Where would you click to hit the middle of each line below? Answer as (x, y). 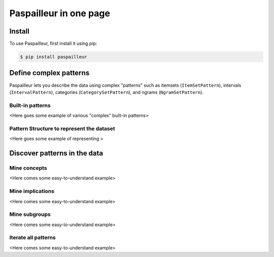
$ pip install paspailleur (54, 57)
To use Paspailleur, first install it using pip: (53, 44)
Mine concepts (28, 168)
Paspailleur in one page (60, 13)
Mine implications (32, 191)
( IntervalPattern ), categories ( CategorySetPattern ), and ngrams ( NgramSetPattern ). (107, 92)
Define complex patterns (49, 73)
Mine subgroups (30, 214)
